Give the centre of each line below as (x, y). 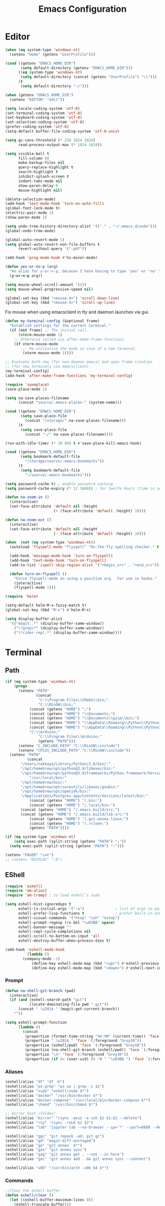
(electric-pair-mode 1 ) (29, 213)
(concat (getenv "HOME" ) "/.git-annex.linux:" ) (79, 819)
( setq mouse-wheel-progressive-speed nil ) (49, 289)
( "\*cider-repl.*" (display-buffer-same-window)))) (68, 633)
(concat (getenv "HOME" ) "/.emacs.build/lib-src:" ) (74, 814)
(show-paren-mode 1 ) (26, 217)
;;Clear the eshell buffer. (34, 1191)
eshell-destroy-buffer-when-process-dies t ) (64, 941)
